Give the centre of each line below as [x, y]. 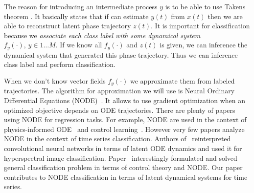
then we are [225, 16]
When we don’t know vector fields [55, 81]
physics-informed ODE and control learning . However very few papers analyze [124, 129]
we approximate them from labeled [182, 81]
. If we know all [79, 45]
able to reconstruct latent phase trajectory [68, 26]
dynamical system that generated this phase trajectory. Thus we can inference [121, 54]
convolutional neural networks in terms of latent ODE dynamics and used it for [123, 148]
